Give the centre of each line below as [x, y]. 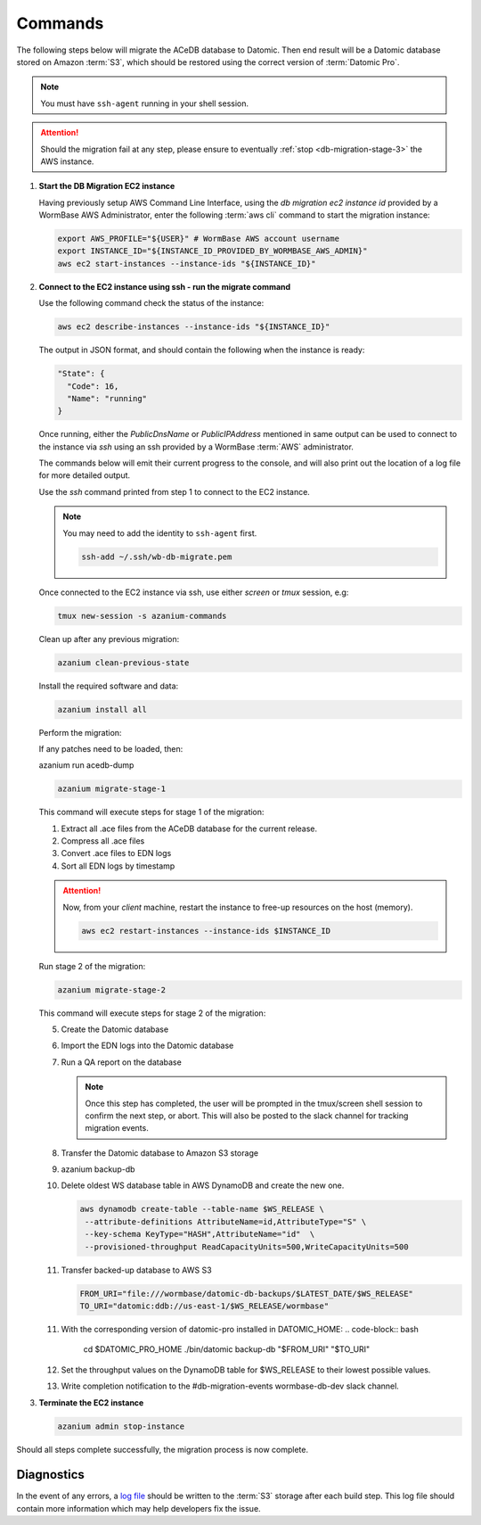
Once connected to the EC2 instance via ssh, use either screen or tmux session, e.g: [194, 592]
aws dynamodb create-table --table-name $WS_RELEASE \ [202, 1209]
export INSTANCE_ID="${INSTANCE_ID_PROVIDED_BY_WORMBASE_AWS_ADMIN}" [212, 251]
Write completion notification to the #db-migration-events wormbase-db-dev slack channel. [230, 1386]
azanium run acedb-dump [86, 765]
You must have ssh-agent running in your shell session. [145, 103]
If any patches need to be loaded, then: [111, 748]
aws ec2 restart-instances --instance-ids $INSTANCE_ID [206, 931]
